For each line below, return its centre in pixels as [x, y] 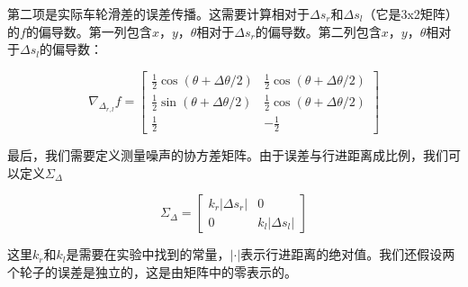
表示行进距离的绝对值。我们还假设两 [348, 254]
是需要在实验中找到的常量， [148, 254]
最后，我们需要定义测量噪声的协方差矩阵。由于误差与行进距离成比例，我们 [228, 154]
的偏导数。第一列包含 [89, 31]
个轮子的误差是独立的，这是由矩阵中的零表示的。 [152, 271]
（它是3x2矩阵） [410, 13]
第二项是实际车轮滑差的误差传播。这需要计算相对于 [158, 13]
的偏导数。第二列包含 [318, 31]
